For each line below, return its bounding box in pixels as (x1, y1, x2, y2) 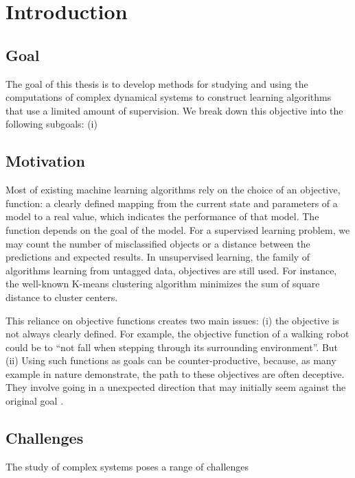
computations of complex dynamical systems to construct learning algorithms (5, 90, 332, 104)
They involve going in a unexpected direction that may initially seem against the (5, 380, 346, 394)
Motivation (5, 150, 85, 171)
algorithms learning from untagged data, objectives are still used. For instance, (5, 263, 337, 277)
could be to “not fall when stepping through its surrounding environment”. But (5, 339, 339, 354)
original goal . (5, 394, 64, 408)
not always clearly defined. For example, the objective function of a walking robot (5, 326, 350, 341)
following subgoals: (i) (5, 117, 98, 131)
